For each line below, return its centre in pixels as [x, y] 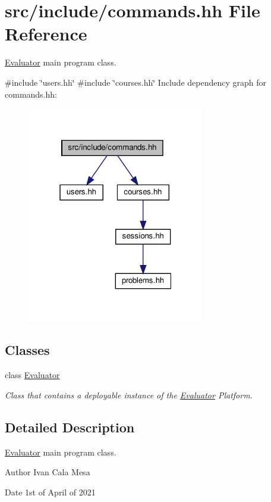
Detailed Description [70, 427]
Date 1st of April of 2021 [50, 492]
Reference [46, 34]
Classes [27, 350]
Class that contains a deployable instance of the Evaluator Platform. [129, 395]
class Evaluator [32, 375]
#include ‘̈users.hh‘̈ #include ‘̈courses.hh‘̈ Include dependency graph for [135, 82]
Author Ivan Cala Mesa [48, 472]
